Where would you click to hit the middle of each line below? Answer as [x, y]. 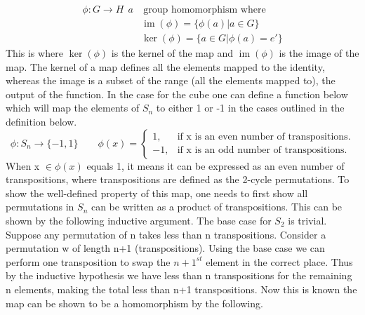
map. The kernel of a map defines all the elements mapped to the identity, [165, 66]
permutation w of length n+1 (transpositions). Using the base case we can [165, 248]
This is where [34, 53]
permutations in [40, 207]
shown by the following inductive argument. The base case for [139, 221]
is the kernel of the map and [172, 53]
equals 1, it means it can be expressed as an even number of [215, 165]
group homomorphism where [205, 10]
